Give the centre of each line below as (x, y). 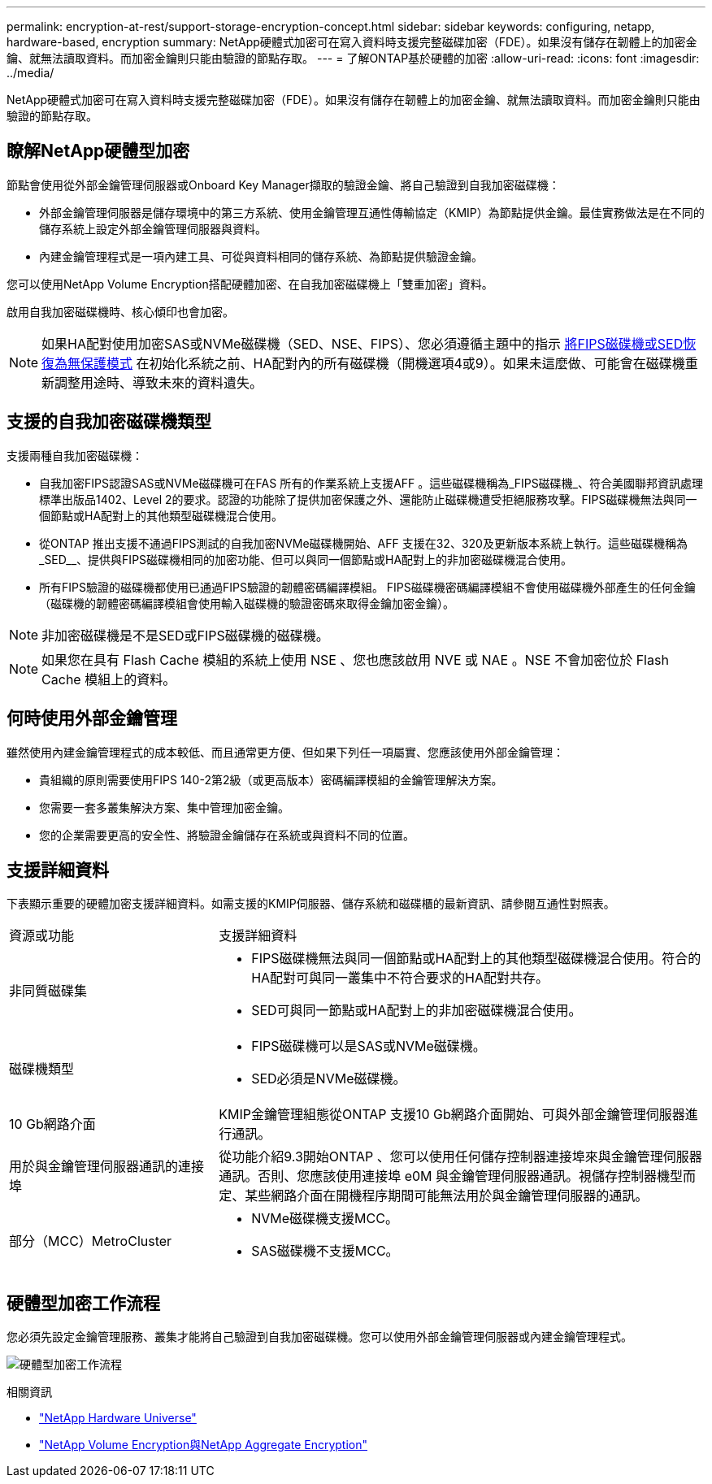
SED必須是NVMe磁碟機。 (329, 1079)
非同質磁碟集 (48, 991)
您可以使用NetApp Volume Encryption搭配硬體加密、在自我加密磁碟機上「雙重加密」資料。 (250, 284)
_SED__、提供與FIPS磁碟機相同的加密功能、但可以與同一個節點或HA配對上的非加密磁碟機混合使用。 (306, 559)
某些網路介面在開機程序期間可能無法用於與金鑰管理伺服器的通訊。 (447, 1196)
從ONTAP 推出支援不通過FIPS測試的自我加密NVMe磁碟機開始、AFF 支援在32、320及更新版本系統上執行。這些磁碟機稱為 (363, 543)
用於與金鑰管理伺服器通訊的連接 (107, 1167)
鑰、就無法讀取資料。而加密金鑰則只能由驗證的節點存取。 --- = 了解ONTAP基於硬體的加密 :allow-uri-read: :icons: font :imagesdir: (353, 58)
